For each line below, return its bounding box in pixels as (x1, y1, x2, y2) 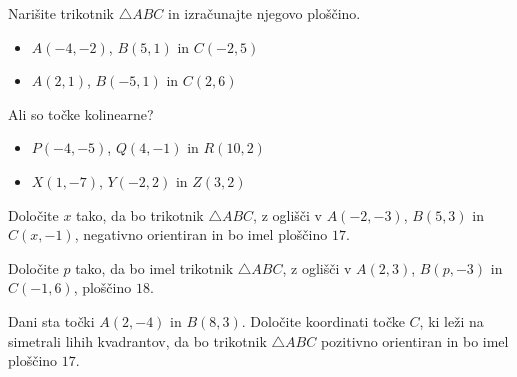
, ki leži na (419, 310, 484, 331)
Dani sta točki (8, 310, 95, 331)
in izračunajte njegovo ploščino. (168, 3, 361, 23)
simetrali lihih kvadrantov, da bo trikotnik (8, 330, 267, 351)
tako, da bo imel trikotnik (75, 257, 234, 278)
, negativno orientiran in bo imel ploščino (74, 224, 328, 245)
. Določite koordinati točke (241, 310, 405, 331)
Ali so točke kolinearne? (8, 103, 154, 124)
